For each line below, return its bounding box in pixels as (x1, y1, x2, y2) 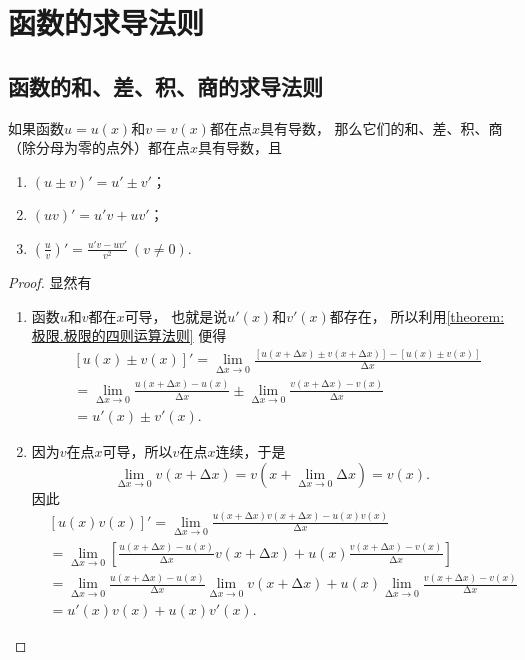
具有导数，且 (198, 137, 283, 158)
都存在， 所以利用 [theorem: (329, 305, 505, 326)
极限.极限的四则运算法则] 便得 (31, 325, 227, 346)
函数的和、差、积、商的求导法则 (8, 70, 323, 101)
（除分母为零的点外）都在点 (8, 137, 190, 158)
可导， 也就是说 (124, 305, 228, 326)
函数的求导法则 (8, 2, 205, 43)
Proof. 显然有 (8, 272, 92, 293)
